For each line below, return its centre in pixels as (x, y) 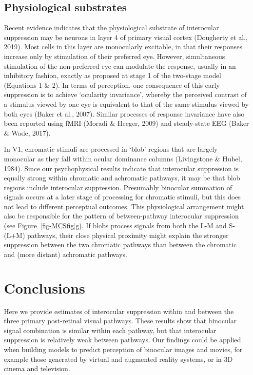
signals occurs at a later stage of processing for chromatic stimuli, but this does (122, 197)
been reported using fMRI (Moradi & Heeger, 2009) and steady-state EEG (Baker (126, 123)
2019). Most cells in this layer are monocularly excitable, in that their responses (123, 47)
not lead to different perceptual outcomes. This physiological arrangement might (124, 206)
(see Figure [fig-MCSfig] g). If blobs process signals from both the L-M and (115, 226)
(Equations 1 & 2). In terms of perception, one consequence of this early (112, 85)
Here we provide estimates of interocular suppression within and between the (119, 311)
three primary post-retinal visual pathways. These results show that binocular (120, 321)
